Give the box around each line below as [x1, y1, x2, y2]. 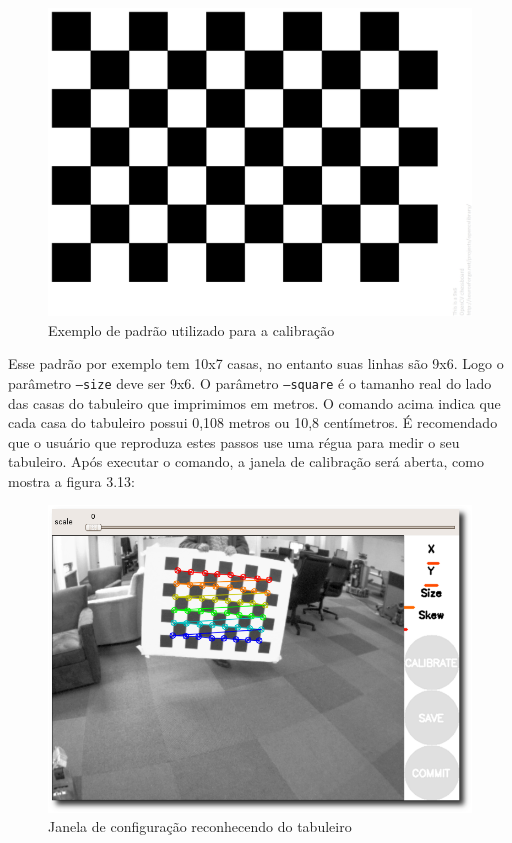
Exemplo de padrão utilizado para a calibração [48, 319, 335, 340]
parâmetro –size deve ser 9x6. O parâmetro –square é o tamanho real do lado [8, 372, 492, 393]
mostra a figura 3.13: [8, 470, 135, 491]
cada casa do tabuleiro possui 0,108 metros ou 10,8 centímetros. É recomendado [8, 412, 498, 433]
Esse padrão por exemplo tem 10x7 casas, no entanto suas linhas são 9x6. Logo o [8, 353, 504, 374]
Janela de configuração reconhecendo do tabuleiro [48, 816, 352, 837]
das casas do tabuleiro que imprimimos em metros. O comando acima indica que [8, 392, 501, 413]
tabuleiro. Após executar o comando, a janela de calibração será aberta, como [8, 451, 484, 472]
